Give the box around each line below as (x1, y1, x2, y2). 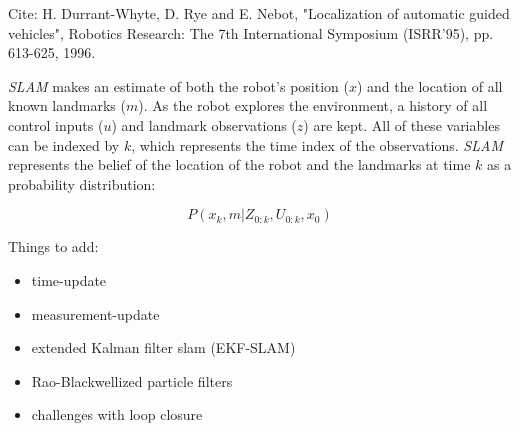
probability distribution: (8, 173, 156, 194)
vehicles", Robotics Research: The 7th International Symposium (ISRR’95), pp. (8, 22, 494, 43)
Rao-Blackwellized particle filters (31, 370, 233, 391)
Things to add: (8, 236, 99, 257)
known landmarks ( (8, 95, 126, 116)
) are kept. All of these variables (303, 114, 500, 135)
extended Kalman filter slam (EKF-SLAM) (31, 337, 296, 358)
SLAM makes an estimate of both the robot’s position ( (8, 75, 349, 96)
